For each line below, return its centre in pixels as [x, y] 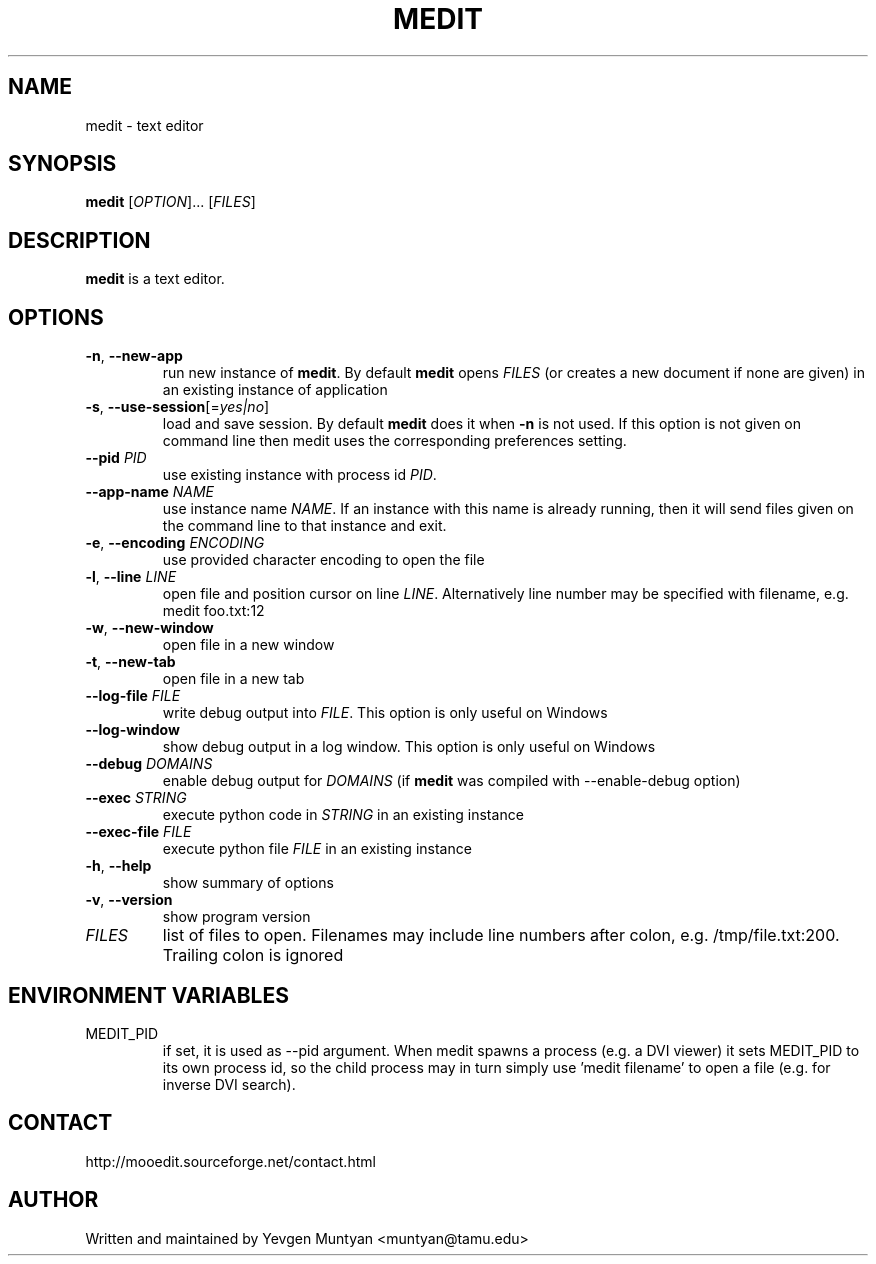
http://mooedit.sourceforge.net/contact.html [230, 1161]
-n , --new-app [134, 356]
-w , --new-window [149, 628]
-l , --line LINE [131, 577]
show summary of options [248, 883]
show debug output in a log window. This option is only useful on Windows [409, 747]
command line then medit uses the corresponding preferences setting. [394, 441]
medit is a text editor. [155, 279]
